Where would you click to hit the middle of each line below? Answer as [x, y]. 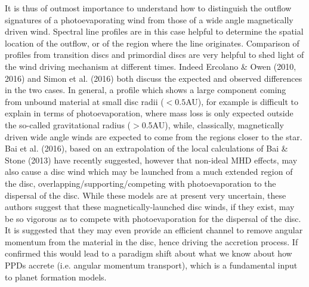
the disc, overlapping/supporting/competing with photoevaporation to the [140, 183]
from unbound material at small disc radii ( [84, 101]
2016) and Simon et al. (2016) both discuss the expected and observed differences [154, 78]
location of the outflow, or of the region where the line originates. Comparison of [152, 43]
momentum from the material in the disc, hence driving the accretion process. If [152, 241]
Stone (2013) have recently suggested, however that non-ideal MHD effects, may [151, 160]
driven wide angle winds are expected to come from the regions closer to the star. [154, 136]
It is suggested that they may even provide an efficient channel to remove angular [154, 230]
